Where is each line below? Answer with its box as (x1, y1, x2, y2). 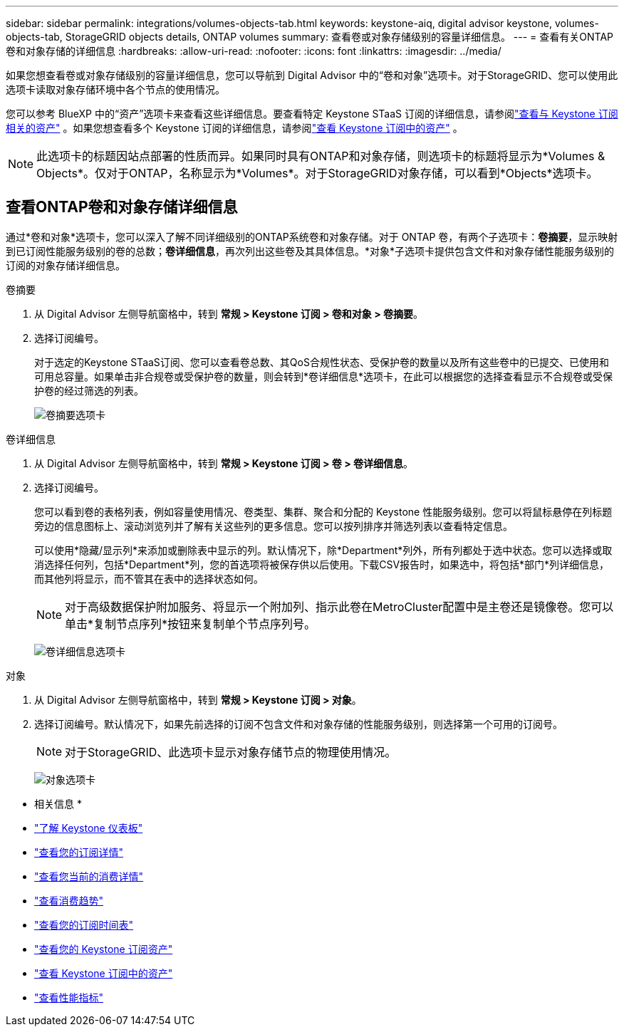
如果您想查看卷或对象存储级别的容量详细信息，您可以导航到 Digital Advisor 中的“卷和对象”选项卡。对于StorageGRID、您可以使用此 (6, 69, 618, 81)
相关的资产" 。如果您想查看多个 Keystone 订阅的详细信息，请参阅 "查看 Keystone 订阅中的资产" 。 (6, 122, 463, 134)
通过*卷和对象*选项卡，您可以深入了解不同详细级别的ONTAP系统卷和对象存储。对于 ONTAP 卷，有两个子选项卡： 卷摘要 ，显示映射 (6, 230, 618, 243)
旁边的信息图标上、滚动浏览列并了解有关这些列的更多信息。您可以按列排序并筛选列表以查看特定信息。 (34, 519, 513, 532)
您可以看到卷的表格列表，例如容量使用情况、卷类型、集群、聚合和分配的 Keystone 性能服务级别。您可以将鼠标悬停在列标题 (34, 505, 613, 518)
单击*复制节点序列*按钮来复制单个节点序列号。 (65, 616, 316, 631)
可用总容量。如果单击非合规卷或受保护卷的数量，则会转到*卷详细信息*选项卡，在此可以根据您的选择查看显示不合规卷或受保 (34, 370, 613, 382)
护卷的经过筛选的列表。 (34, 384, 144, 397)
